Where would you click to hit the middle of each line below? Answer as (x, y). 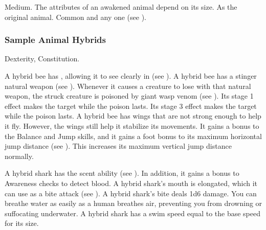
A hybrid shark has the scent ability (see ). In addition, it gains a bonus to (122, 173)
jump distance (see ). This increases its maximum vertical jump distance (118, 146)
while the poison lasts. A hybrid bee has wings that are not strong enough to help (133, 116)
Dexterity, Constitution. (42, 59)
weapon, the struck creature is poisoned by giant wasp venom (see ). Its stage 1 (129, 96)
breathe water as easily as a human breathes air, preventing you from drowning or (134, 203)
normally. (19, 156)
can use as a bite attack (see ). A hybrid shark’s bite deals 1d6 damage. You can (131, 193)
